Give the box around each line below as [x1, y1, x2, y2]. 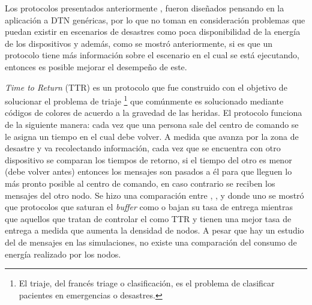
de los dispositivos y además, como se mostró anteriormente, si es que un [5, 37, 273, 49]
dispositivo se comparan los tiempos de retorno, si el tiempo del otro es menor [5, 153, 292, 166]
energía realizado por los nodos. [5, 247, 121, 260]
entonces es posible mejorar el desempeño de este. [5, 60, 187, 73]
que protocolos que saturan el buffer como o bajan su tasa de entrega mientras [5, 201, 293, 213]
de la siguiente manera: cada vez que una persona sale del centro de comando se [5, 118, 299, 130]
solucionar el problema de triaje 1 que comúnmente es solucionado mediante [5, 93, 284, 107]
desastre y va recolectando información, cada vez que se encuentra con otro [5, 142, 281, 154]
